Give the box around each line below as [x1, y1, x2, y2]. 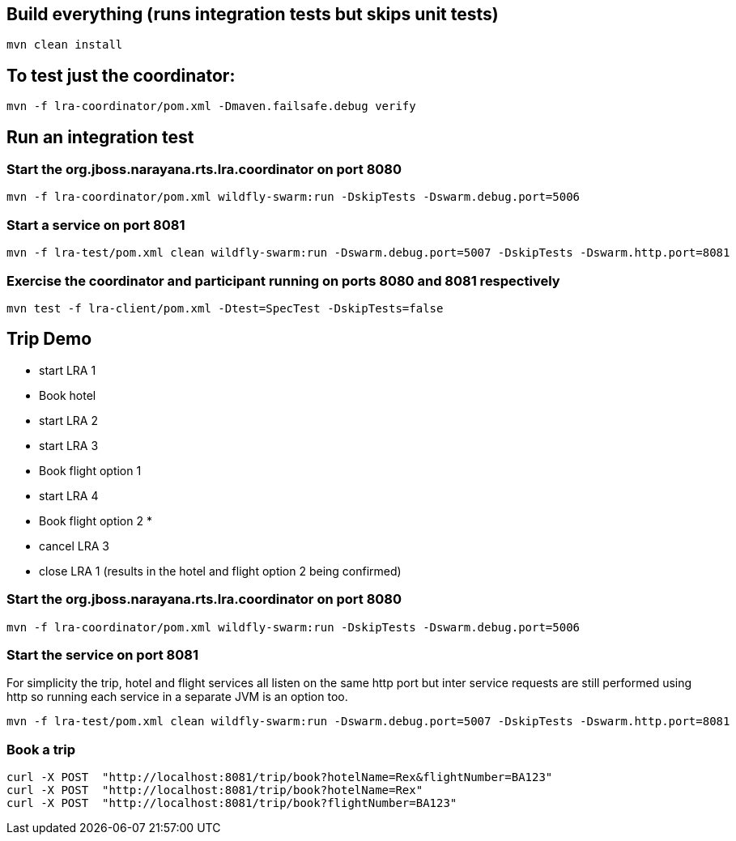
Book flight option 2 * [39, 513, 152, 528]
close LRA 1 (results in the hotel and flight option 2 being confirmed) [39, 563, 402, 578]
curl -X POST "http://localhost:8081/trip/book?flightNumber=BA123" [6, 796, 457, 810]
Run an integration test [6, 126, 194, 147]
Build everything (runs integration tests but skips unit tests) [6, 4, 499, 24]
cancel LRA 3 [39, 538, 109, 553]
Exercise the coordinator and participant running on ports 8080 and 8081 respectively [6, 272, 560, 289]
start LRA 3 [39, 438, 99, 452]
